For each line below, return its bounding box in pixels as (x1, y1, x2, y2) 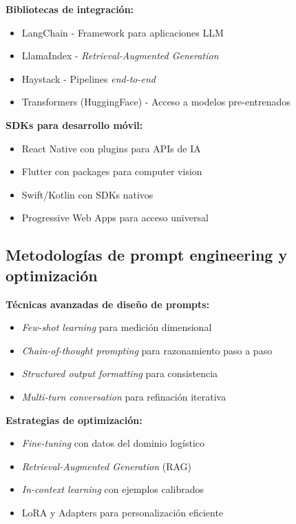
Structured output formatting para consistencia (21, 366, 218, 381)
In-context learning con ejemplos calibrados (21, 482, 204, 496)
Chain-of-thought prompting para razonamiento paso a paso (21, 343, 273, 357)
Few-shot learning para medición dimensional (21, 320, 212, 334)
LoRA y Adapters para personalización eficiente (21, 505, 224, 519)
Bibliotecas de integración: (6, 2, 134, 16)
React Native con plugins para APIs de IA (21, 141, 201, 155)
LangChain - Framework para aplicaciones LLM (21, 25, 224, 39)
